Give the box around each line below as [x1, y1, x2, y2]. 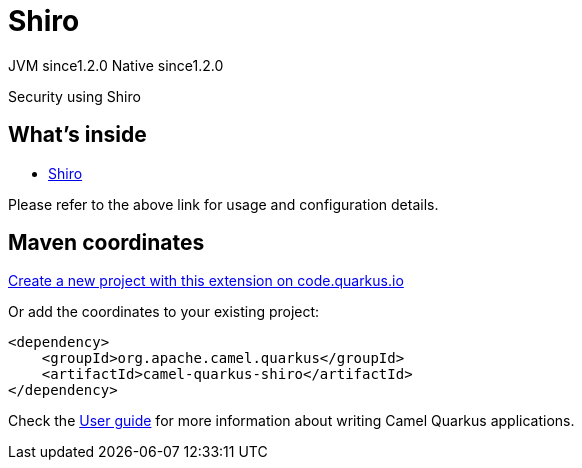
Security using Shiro [8, 87, 141, 105]
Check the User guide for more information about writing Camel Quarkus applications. [8, 412, 575, 430]
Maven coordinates [8, 230, 205, 256]
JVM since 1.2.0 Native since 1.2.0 [8, 56, 224, 74]
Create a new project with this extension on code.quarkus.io [8, 272, 404, 290]
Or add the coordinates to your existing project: [8, 303, 320, 321]
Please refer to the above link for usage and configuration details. [8, 195, 439, 213]
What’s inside [8, 122, 147, 148]
